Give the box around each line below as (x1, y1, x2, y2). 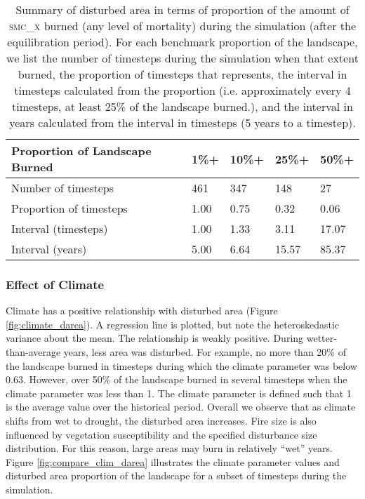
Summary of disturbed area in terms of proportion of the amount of (15, 1, 350, 18)
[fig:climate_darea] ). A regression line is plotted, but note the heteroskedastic (6, 317, 339, 331)
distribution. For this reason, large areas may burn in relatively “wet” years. (6, 441, 333, 455)
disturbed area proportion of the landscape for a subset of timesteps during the (6, 468, 347, 483)
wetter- (306, 331, 337, 345)
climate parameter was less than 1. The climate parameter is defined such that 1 (6, 385, 352, 400)
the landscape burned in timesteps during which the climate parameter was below (6, 358, 357, 373)
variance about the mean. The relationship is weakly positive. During (6, 331, 304, 345)
